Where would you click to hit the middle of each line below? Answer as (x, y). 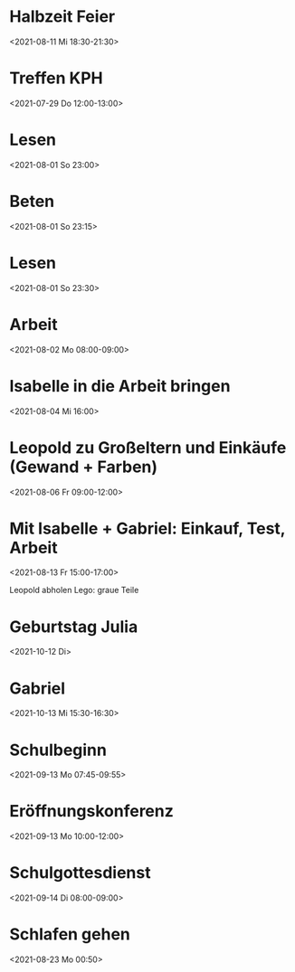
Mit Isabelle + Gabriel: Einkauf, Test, (147, 528)
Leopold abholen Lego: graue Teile (74, 590)
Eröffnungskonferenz (91, 812)
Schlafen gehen (70, 934)
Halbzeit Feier (62, 17)
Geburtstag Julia (74, 627)
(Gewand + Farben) (84, 467)
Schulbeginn (58, 750)
